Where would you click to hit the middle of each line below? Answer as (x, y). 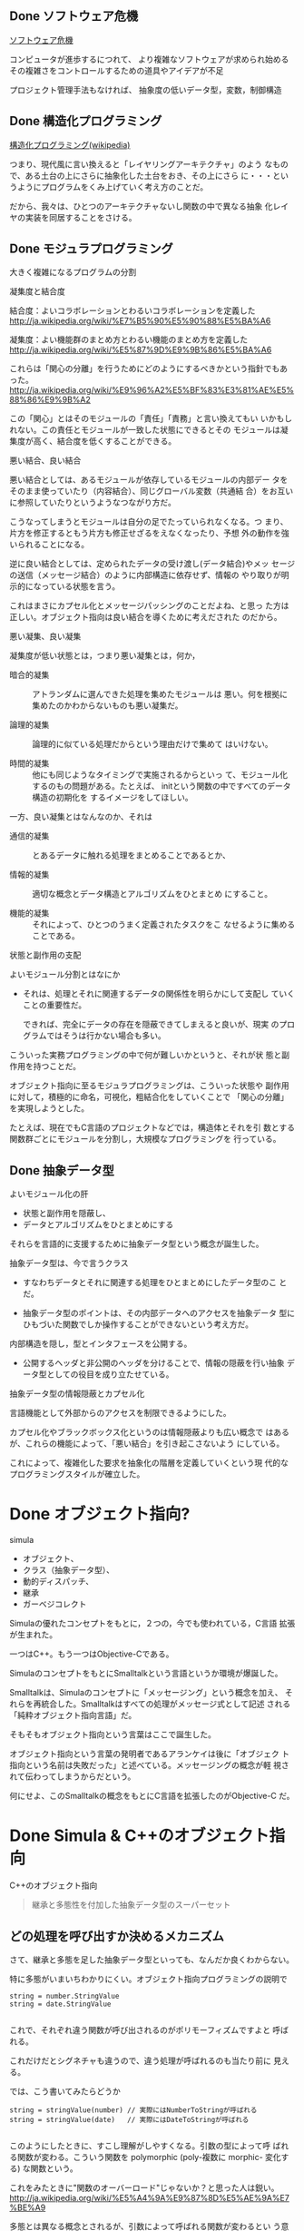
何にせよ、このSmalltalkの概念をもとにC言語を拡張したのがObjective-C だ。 (152, 1796)
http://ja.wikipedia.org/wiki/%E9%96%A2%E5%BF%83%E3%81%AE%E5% (152, 390)
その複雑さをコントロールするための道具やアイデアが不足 (117, 70)
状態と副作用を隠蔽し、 (66, 1214)
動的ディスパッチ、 (58, 1581)
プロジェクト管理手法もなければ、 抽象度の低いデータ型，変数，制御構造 (146, 90)
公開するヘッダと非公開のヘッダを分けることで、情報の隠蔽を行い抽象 (153, 1363)
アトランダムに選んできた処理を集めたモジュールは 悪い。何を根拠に (160, 694)
